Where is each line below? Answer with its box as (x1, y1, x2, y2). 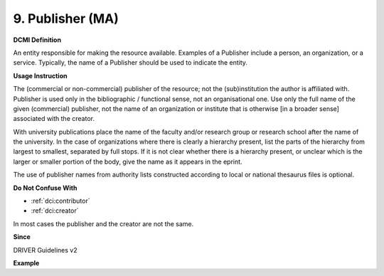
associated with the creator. (13, 115, 95, 123)
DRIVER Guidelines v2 (13, 245, 78, 254)
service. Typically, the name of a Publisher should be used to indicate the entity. (13, 58, 248, 67)
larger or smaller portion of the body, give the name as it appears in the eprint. (13, 157, 242, 166)
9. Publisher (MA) (13, 11, 119, 26)
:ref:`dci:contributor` (31, 196, 90, 206)
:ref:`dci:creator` (31, 206, 79, 215)
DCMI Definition (13, 36, 62, 44)
